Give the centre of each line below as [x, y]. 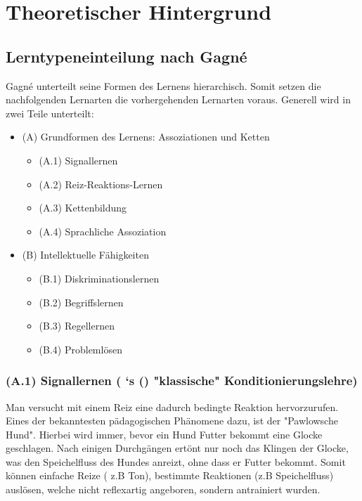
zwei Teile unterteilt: [50, 113]
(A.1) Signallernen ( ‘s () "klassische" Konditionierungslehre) [182, 380]
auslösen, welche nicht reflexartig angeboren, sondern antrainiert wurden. [163, 489]
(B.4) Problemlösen [80, 349]
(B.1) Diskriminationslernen [99, 278]
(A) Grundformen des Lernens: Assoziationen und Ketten [146, 137]
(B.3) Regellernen [77, 326]
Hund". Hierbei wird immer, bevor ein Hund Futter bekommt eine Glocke [164, 434]
